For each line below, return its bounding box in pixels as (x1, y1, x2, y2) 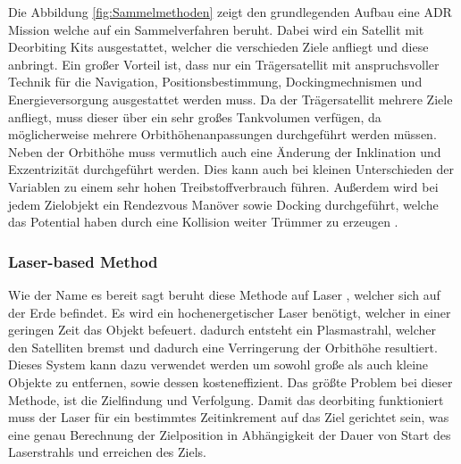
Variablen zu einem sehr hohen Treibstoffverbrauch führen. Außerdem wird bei (8, 177, 439, 195)
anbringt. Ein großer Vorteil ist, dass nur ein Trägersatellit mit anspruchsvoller (8, 54, 440, 73)
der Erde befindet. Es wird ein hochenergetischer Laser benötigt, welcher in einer (8, 302, 451, 321)
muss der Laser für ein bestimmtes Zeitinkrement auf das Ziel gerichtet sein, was (8, 408, 449, 427)
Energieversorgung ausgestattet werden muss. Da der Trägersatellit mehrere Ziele (8, 89, 453, 108)
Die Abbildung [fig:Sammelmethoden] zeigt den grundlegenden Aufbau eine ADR (8, 3, 452, 21)
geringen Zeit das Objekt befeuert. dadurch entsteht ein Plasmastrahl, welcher (8, 320, 437, 339)
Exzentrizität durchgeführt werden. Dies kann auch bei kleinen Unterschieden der (8, 160, 454, 178)
